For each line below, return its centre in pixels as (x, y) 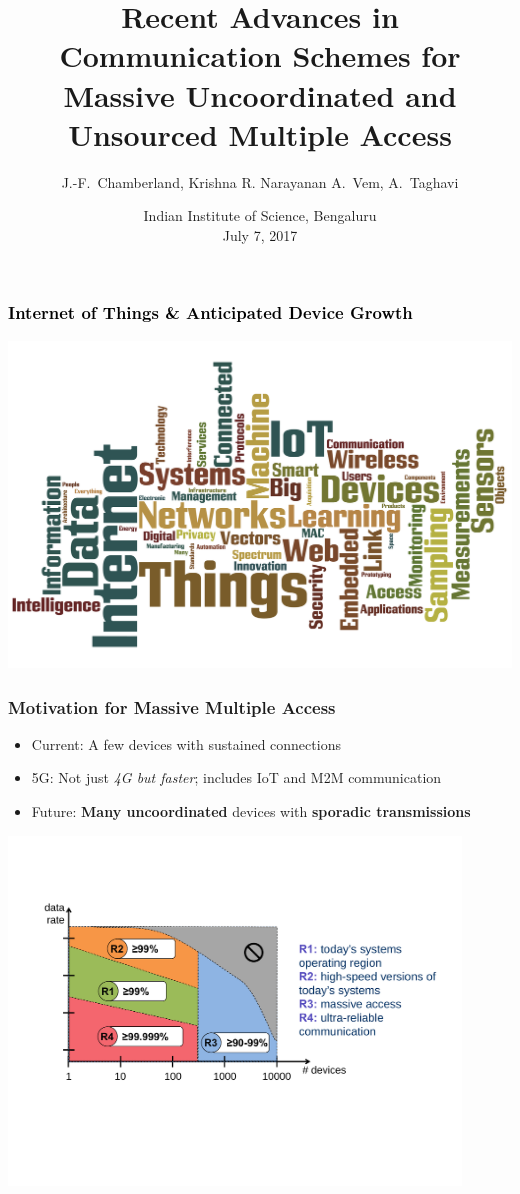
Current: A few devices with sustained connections (186, 743)
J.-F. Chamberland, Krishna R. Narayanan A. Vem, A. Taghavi (260, 181)
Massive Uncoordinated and (260, 94)
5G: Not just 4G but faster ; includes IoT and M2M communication (236, 777)
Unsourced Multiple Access (260, 133)
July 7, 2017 (260, 234)
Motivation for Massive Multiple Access (172, 706)
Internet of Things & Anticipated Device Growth (210, 312)
